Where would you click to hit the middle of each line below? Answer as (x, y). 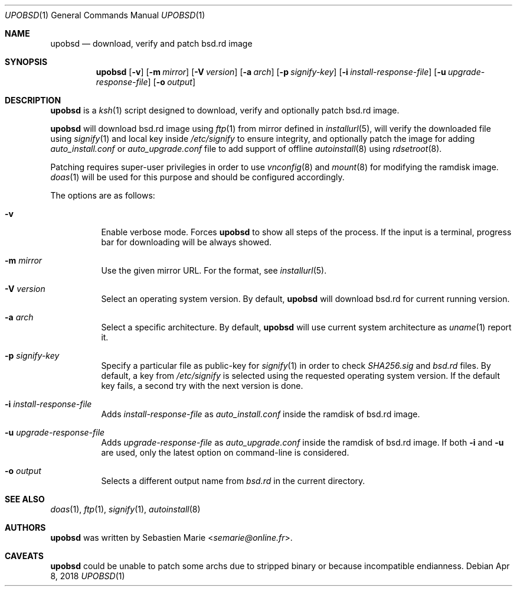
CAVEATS (24, 556)
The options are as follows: (103, 195)
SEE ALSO (25, 499)
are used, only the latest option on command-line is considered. (225, 452)
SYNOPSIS (26, 62)
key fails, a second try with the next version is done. (202, 386)
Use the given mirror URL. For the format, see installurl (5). (214, 270)
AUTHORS (25, 527)
